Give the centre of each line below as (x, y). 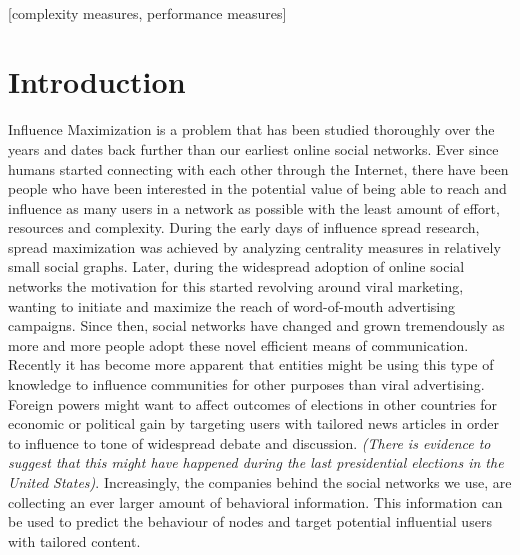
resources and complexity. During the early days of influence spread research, (244, 227)
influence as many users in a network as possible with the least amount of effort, (254, 207)
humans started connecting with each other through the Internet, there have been (258, 168)
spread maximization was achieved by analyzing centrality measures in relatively (254, 246)
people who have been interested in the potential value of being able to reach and (257, 188)
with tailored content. (74, 540)
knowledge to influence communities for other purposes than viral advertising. (246, 384)
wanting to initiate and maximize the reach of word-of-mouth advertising (232, 305)
